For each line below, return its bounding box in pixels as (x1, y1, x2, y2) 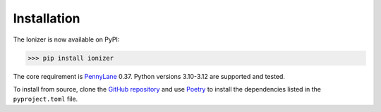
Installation (13, 11, 80, 26)
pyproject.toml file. (13, 95, 78, 104)
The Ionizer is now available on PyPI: (13, 35, 120, 44)
